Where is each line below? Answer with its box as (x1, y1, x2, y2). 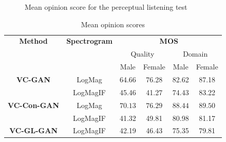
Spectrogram (66, 35, 112, 46)
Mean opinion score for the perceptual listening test (25, 2, 187, 12)
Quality (130, 48, 155, 59)
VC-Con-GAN (8, 99, 60, 110)
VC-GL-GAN (9, 125, 58, 136)
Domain (183, 48, 208, 59)
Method (19, 35, 48, 46)
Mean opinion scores (81, 19, 145, 29)
